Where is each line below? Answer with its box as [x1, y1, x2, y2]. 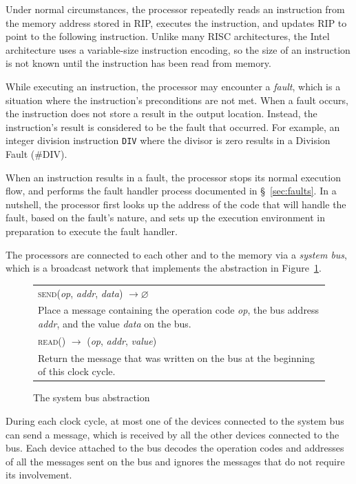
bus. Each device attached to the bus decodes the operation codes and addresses [6, 441, 344, 455]
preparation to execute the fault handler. [6, 223, 178, 238]
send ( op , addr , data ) [38, 285, 123, 300]
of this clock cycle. [38, 364, 116, 379]
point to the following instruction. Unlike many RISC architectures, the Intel [6, 29, 330, 43]
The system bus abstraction [33, 390, 150, 405]
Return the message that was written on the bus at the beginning [38, 350, 315, 365]
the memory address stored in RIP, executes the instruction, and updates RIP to [6, 15, 347, 30]
